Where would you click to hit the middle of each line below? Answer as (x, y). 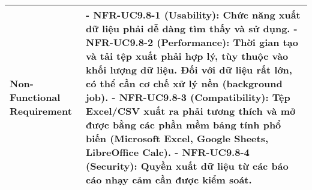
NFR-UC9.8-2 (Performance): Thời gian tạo (192, 42)
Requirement (41, 111)
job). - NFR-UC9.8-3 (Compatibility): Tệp (188, 97)
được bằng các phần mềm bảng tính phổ (184, 125)
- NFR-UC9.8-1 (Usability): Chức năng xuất (193, 15)
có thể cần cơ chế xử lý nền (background (184, 83)
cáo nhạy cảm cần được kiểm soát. (169, 180)
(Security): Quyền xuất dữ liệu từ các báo (187, 166)
